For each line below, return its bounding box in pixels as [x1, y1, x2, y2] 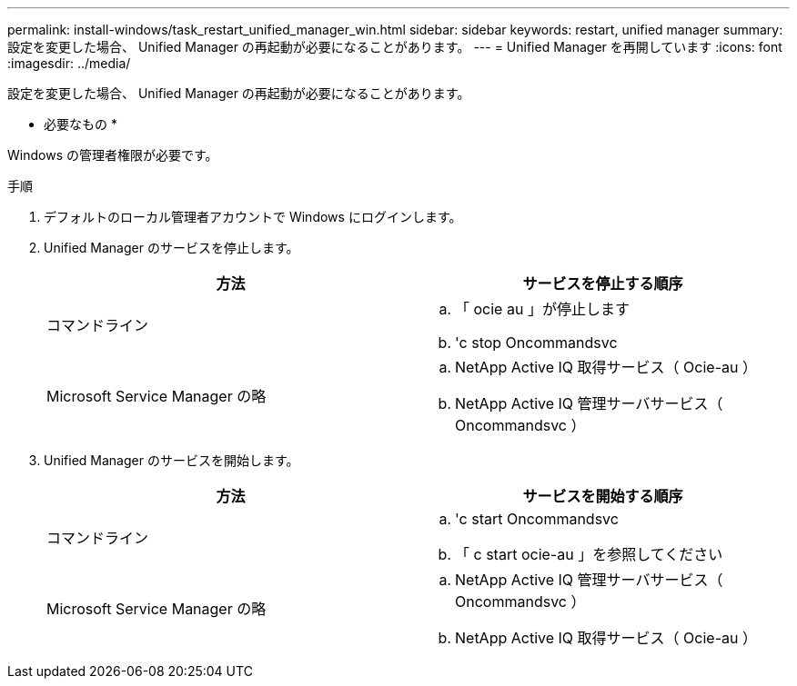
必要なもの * [44, 116, 117, 132]
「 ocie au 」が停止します [455, 300, 630, 318]
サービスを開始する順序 [522, 487, 683, 505]
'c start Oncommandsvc [455, 510, 619, 528]
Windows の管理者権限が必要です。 [7, 147, 218, 163]
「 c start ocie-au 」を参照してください [455, 545, 723, 563]
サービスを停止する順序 [522, 274, 683, 293]
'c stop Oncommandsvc [455, 333, 618, 352]
